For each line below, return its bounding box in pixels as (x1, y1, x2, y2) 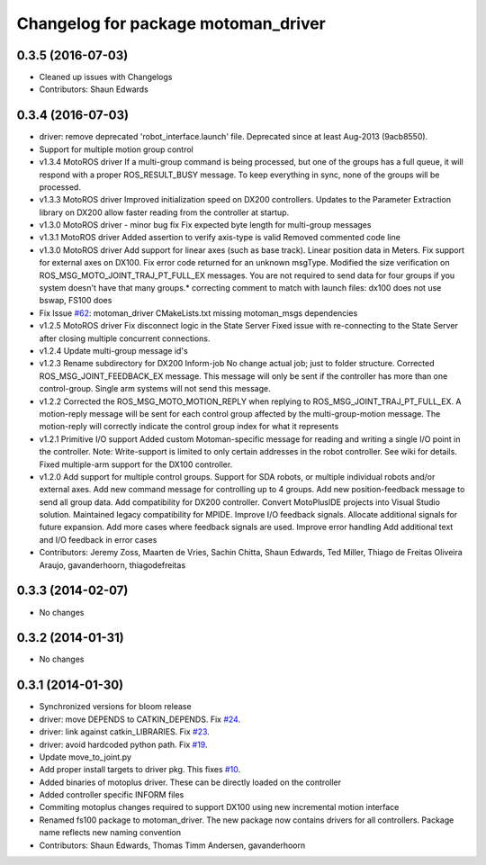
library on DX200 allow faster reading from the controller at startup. (39, 207, 290, 218)
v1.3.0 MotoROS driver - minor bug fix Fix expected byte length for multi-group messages (39, 220, 372, 230)
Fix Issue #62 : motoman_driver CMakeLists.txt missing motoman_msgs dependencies (39, 307, 358, 319)
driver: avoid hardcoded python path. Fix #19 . (39, 739, 208, 750)
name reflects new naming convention (39, 827, 182, 838)
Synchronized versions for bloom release (39, 701, 193, 712)
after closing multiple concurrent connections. (39, 333, 211, 344)
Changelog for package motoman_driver (16, 14, 326, 33)
